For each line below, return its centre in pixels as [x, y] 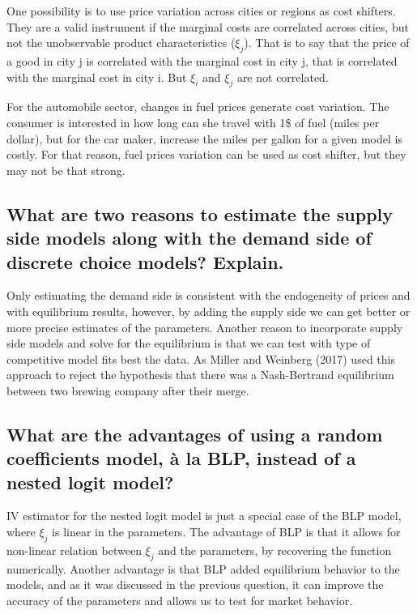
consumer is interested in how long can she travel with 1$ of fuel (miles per [193, 122]
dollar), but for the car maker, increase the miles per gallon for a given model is [204, 138]
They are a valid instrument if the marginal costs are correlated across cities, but [208, 26]
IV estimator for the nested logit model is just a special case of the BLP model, [204, 516]
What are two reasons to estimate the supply [200, 213]
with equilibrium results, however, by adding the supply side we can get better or [208, 311]
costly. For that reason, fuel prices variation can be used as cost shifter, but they [206, 154]
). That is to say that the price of [327, 43]
